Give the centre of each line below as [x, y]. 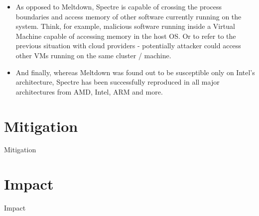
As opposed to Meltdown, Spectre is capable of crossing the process [119, 6]
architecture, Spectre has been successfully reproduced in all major [118, 82]
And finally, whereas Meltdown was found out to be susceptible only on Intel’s [135, 72]
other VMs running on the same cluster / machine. [93, 55]
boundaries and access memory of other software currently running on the [129, 16]
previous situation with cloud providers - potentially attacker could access [128, 46]
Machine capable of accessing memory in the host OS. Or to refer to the [126, 36]
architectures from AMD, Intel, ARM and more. [89, 91]
